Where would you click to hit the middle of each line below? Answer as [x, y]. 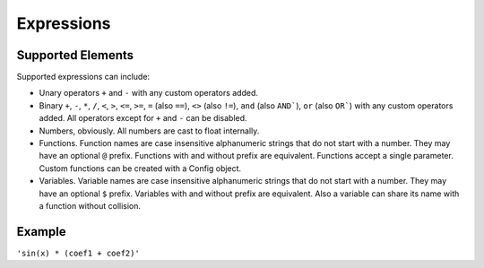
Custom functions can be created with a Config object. [140, 168]
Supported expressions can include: [83, 77]
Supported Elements [75, 55]
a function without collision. [90, 205]
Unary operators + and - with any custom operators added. [149, 93]
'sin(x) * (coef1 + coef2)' [78, 253]
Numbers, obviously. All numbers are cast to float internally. [149, 131]
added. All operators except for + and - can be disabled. [143, 118]
